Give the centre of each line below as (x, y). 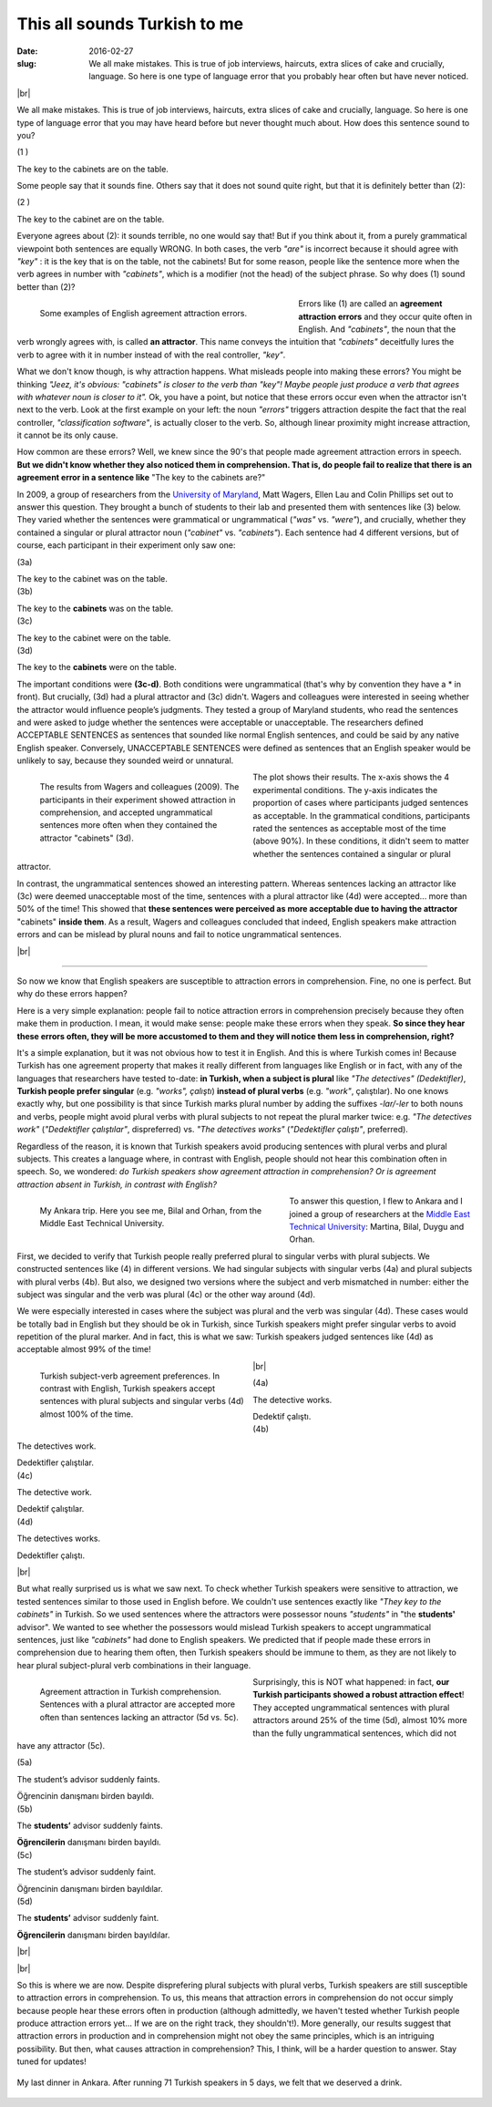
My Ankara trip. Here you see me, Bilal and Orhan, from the (151, 1210)
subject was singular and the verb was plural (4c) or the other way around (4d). (166, 1294)
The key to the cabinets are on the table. (92, 169)
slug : (26, 63)
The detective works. (292, 1400)
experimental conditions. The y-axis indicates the (345, 790)
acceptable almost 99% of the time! (84, 1349)
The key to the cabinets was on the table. (95, 608)
